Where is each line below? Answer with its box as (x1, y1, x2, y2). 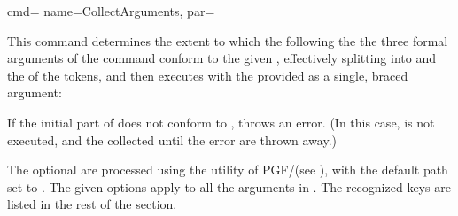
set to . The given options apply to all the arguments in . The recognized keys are (7, 177, 451, 196)
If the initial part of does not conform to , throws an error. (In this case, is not (7, 112, 435, 131)
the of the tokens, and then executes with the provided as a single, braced (7, 66, 408, 84)
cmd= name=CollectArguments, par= (7, 2, 215, 19)
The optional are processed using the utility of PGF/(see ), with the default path (7, 160, 448, 179)
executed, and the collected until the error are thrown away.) (7, 130, 337, 149)
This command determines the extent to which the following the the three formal (7, 31, 448, 50)
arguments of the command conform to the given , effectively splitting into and (7, 49, 436, 67)
